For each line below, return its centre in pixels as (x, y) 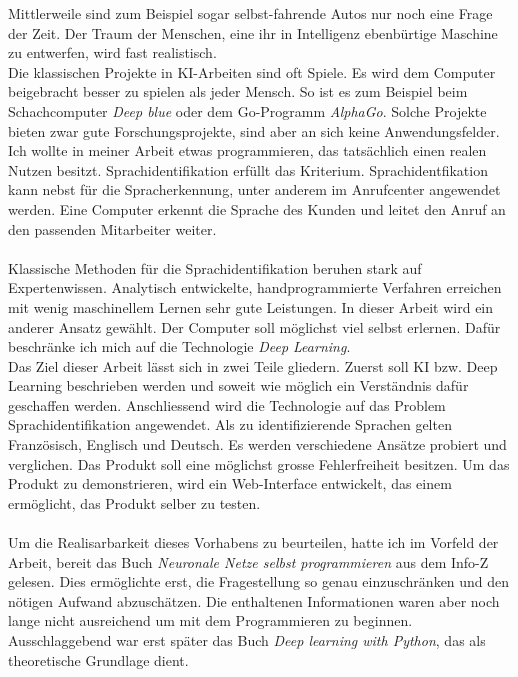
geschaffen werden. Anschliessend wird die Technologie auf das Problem (227, 404)
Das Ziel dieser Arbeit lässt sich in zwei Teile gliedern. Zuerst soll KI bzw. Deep (253, 365)
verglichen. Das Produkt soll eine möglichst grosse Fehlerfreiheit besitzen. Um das (259, 463)
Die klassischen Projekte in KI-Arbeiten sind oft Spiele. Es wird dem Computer (252, 71)
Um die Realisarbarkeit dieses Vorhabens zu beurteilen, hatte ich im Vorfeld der (253, 542)
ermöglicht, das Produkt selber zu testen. (134, 502)
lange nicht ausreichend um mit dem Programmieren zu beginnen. (210, 620)
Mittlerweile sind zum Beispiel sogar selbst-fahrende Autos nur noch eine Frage (250, 13)
